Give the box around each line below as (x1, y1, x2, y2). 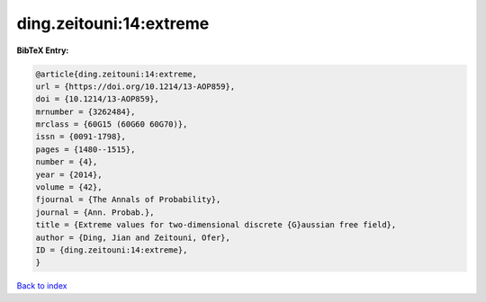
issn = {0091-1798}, (35, 131, 126, 142)
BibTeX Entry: (16, 45, 69, 56)
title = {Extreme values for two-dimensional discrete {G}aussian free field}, (35, 220, 397, 230)
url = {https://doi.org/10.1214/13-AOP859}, (35, 81, 236, 92)
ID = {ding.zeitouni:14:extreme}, (35, 245, 188, 255)
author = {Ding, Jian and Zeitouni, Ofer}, (35, 232, 231, 243)
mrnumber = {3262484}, (35, 106, 136, 117)
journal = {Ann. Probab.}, (35, 207, 155, 218)
